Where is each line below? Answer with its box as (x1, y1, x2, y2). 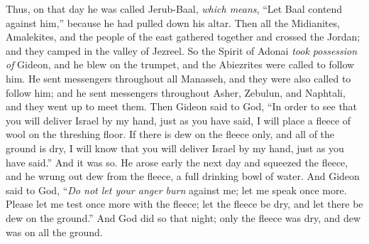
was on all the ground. (6, 224, 103, 239)
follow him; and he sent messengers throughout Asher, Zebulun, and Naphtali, (6, 85, 346, 100)
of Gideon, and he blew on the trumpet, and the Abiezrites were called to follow (6, 57, 355, 72)
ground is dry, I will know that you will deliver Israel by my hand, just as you (6, 140, 344, 155)
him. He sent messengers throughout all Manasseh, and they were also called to (6, 70, 351, 85)
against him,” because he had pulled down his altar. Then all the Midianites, (6, 15, 340, 30)
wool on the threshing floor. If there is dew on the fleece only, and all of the (6, 127, 335, 142)
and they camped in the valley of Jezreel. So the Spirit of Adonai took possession (6, 43, 358, 58)
